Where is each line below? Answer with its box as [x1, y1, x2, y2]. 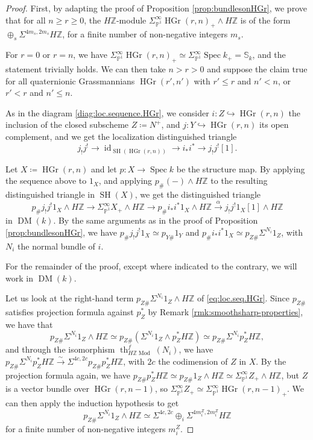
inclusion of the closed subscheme [5, 118, 129, 131]
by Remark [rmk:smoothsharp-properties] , [148, 306, 303, 318]
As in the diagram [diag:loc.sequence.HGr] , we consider [5, 106, 209, 119]
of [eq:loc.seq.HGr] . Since [197, 292, 289, 304]
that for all [5, 13, 46, 26]
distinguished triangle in [5, 187, 95, 200]
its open [259, 118, 289, 131]
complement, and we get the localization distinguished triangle [5, 130, 237, 142]
